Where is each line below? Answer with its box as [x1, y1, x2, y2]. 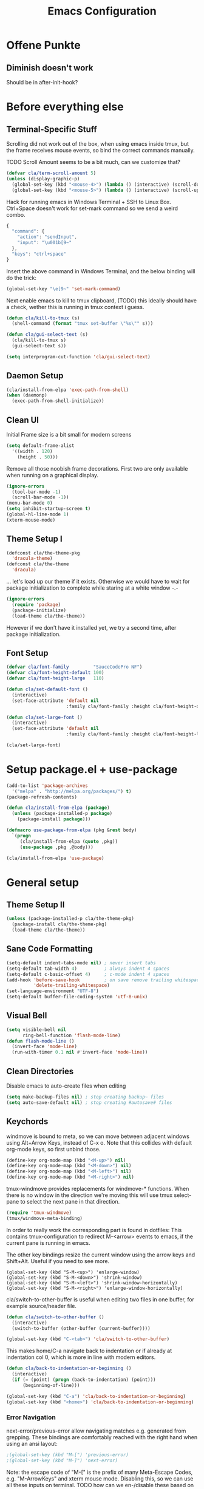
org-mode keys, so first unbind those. [6, 1145, 101, 1153]
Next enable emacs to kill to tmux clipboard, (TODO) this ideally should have [6, 296, 197, 304]
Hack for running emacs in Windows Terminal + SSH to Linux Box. [6, 198, 172, 205]
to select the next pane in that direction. [20, 1198, 120, 1205]
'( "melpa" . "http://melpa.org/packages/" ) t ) [12, 788, 132, 794]
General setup [6, 876, 79, 889]
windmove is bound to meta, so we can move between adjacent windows [6, 1133, 190, 1140]
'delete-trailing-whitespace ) [33, 983, 110, 989]
